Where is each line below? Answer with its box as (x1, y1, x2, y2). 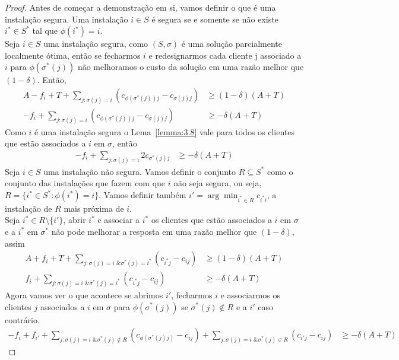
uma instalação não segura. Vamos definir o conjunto (43, 165, 236, 177)
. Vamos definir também (99, 189, 186, 201)
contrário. (5, 313, 40, 326)
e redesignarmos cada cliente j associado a (148, 49, 302, 61)
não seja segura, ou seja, (173, 177, 262, 189)
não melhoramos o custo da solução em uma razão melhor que (77, 60, 304, 73)
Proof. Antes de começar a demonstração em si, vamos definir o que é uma (5, 1, 276, 13)
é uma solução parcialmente (181, 37, 282, 50)
